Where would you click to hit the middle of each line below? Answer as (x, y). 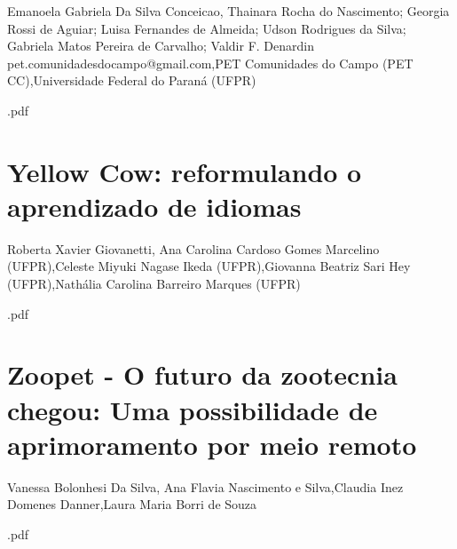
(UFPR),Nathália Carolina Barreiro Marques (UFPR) (154, 284)
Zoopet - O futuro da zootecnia (202, 374)
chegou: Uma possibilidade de (193, 409)
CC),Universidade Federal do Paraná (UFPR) (132, 80)
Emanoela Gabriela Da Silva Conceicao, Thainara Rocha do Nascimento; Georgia (228, 11)
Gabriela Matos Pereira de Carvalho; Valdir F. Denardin (161, 46)
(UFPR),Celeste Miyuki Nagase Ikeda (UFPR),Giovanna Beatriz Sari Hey (209, 266)
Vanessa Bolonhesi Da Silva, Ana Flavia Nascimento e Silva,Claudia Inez (205, 486)
